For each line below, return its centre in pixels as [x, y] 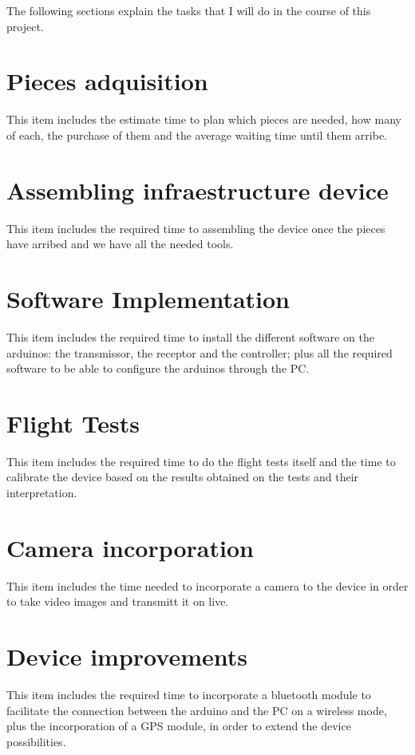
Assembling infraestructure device [198, 190]
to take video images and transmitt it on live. [118, 601]
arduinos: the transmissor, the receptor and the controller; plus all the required [200, 352]
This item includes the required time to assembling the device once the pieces [196, 228]
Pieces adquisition [107, 81]
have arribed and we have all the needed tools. [120, 244]
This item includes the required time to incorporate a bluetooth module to [189, 695]
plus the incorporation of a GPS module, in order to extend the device [179, 726]
